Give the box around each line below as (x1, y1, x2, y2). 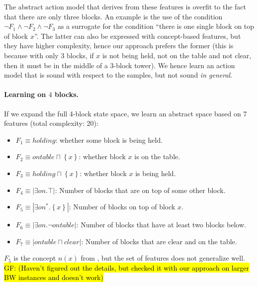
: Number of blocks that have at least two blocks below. (76, 219, 246, 230)
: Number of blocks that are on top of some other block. (55, 185, 226, 195)
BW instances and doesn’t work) (4, 272, 103, 283)
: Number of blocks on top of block (69, 201, 175, 212)
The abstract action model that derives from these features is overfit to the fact (4, 1, 247, 11)
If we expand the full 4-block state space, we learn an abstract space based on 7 (4, 108, 247, 118)
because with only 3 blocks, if (4, 50, 94, 60)
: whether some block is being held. (55, 134, 163, 145)
